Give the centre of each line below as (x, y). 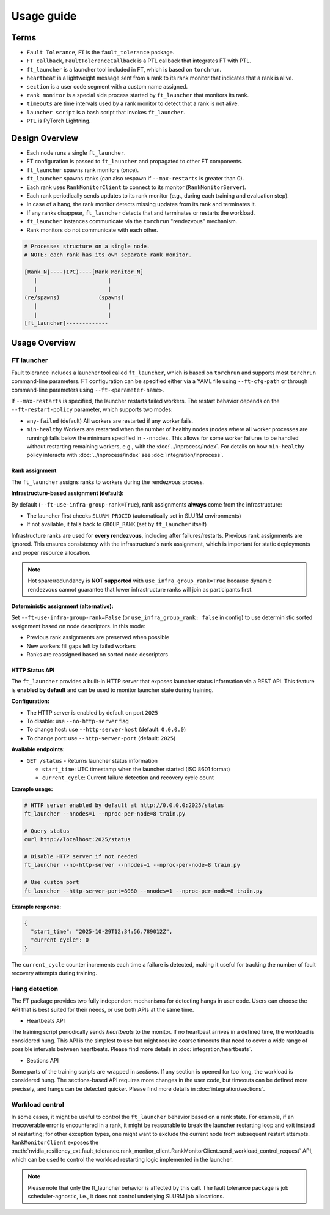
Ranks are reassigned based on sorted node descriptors (97, 655)
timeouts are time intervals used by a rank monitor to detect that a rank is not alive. (133, 103)
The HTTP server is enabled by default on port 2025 (92, 712)
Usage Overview (44, 343)
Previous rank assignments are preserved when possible (98, 637)
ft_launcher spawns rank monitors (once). (83, 170)
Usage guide (44, 16)
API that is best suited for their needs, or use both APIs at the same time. (103, 1009)
